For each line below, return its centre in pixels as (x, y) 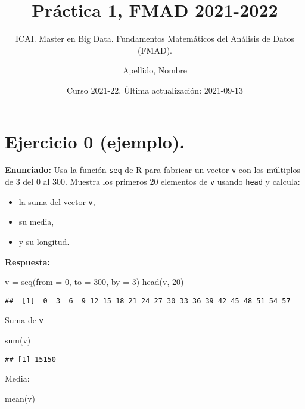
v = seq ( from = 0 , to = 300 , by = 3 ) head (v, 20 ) (94, 282)
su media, (36, 221)
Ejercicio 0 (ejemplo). (95, 141)
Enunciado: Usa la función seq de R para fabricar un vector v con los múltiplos (153, 170)
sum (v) (18, 340)
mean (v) (20, 398)
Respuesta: (27, 261)
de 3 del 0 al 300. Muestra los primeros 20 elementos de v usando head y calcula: (152, 182)
